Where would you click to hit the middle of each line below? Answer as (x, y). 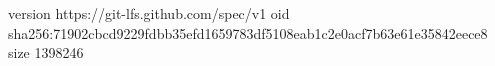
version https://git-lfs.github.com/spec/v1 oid (149, 13)
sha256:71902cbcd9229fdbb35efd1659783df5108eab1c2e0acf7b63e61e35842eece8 (248, 32)
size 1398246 (46, 52)
